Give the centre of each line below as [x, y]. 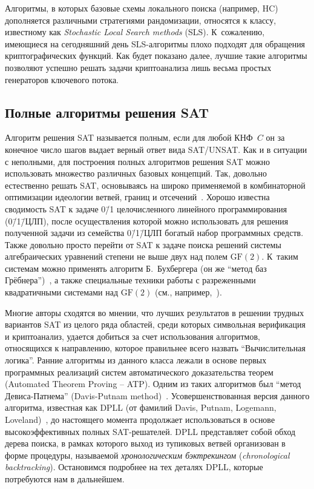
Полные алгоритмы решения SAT [107, 112]
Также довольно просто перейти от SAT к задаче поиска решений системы [143, 244]
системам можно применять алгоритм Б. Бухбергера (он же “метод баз [136, 268]
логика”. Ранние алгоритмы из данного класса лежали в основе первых [136, 360]
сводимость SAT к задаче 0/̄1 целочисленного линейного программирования [146, 208]
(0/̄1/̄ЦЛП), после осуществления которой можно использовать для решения [147, 221]
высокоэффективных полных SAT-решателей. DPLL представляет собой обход [150, 431]
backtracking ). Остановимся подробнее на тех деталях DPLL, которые [134, 467]
